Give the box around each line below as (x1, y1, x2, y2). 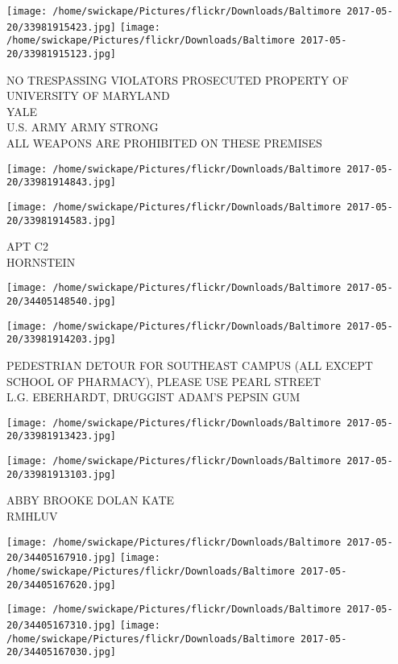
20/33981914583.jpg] (6, 214, 117, 226)
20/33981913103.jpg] (6, 468, 117, 480)
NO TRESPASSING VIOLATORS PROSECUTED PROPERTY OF (6, 71, 349, 88)
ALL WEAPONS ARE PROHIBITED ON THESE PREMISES (6, 135, 322, 151)
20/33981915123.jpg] (6, 48, 117, 60)
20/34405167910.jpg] (6, 552, 117, 564)
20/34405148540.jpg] (6, 296, 117, 308)
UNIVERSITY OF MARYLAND (6, 87, 170, 104)
